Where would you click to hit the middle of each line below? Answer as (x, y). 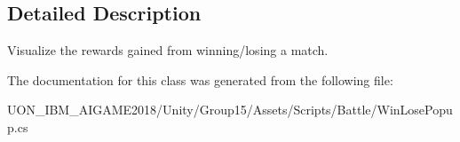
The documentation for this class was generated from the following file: (200, 79)
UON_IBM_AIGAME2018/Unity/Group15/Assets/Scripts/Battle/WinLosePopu (230, 110)
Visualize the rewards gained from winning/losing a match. (168, 50)
